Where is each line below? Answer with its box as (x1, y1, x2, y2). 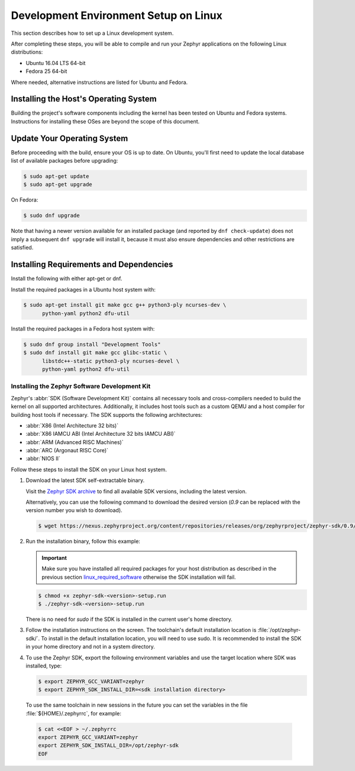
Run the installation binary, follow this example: (25, 538, 140, 545)
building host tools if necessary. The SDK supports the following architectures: (11, 411, 203, 418)
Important (41, 554, 67, 561)
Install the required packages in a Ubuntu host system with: (11, 286, 156, 293)
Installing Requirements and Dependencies (11, 260, 173, 270)
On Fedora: (11, 196, 38, 203)
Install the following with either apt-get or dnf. (11, 275, 122, 282)
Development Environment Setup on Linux (11, 9, 223, 22)
